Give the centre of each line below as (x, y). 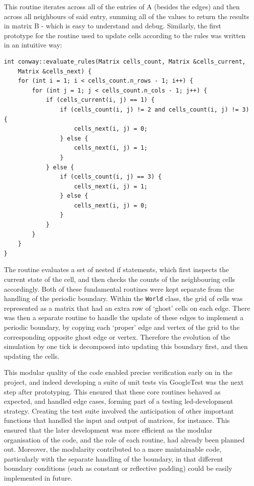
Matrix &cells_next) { (55, 71)
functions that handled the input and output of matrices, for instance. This (117, 420)
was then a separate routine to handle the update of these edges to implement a (124, 317)
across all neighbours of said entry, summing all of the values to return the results (127, 16)
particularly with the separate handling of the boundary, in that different (114, 458)
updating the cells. (32, 356)
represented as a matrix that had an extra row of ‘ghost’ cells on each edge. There (127, 308)
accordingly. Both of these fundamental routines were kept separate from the (119, 289)
